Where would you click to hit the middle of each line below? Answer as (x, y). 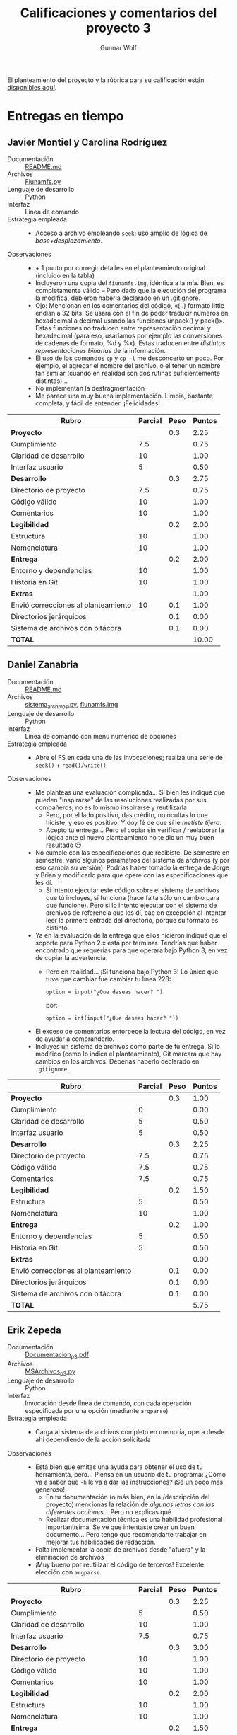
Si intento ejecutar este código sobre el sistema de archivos (133, 890)
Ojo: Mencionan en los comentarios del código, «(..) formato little (129, 305)
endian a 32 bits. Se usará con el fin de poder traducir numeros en (132, 313)
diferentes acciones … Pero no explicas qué (109, 1511)
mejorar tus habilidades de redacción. (101, 1542)
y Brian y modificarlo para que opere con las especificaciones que (132, 875)
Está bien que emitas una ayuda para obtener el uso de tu (119, 1467)
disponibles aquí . (32, 87)
